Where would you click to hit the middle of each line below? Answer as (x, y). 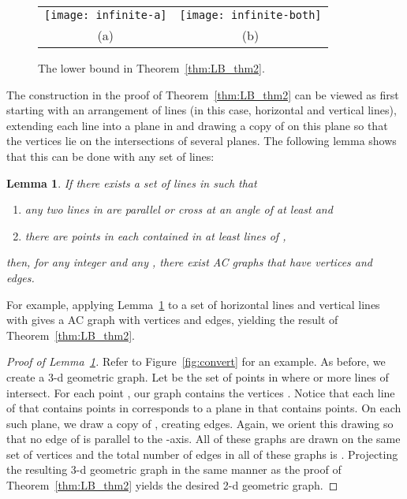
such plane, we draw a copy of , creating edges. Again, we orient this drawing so (200, 423)
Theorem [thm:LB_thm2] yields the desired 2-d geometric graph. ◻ (172, 485)
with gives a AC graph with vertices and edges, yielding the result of (172, 320)
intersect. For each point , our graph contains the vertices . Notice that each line (201, 392)
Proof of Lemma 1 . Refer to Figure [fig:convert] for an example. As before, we (196, 361)
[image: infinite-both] (250, 15)
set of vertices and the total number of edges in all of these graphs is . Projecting (202, 454)
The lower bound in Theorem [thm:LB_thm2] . (151, 68)
